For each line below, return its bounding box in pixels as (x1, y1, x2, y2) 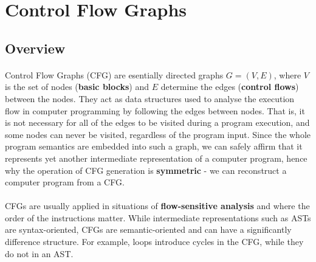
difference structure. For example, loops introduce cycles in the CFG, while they (5, 235, 304, 248)
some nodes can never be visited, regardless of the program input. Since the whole (5, 128, 311, 140)
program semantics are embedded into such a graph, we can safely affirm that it (5, 140, 303, 153)
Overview (5, 38, 66, 57)
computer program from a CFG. (5, 176, 125, 188)
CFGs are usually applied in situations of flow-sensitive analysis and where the (5, 199, 310, 212)
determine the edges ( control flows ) (160, 80, 299, 93)
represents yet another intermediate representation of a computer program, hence (5, 151, 307, 164)
